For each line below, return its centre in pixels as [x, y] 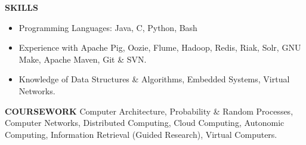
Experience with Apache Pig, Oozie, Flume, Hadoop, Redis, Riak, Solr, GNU [160, 47]
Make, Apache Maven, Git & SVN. [83, 59]
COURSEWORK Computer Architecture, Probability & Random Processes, [149, 111]
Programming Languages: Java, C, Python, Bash [108, 27]
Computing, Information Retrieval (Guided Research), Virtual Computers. [141, 134]
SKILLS [21, 7]
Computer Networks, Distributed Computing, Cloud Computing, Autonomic [145, 123]
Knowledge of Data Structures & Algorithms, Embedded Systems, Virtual [154, 79]
